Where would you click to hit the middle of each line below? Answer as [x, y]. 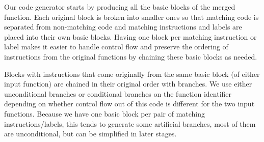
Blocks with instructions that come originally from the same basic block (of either [132, 74]
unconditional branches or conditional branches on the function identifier [118, 93]
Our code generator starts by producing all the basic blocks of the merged [120, 7]
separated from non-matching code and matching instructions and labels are [123, 27]
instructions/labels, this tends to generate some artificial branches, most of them [130, 123]
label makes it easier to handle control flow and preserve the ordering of [116, 47]
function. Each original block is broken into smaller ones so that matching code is [131, 17]
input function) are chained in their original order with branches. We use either [128, 84]
